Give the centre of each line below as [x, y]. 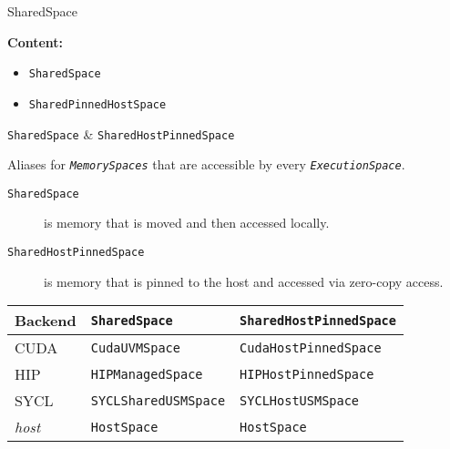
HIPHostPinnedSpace [307, 374]
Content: [36, 41]
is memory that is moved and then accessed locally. [187, 223]
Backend [46, 321]
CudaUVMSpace [135, 347]
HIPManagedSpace [147, 374]
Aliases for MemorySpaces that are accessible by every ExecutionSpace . [206, 164]
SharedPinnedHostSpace [97, 104]
